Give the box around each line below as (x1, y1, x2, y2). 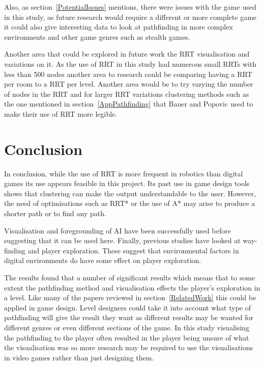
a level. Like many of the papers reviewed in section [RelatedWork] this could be (4, 292, 256, 303)
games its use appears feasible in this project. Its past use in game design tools (4, 178, 250, 189)
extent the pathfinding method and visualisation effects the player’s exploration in (4, 282, 260, 293)
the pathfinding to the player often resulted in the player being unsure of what (4, 332, 249, 343)
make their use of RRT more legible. (4, 108, 118, 119)
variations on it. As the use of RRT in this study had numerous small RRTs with (4, 58, 257, 69)
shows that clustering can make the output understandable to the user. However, (4, 188, 256, 198)
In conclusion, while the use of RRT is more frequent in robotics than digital (4, 168, 243, 178)
